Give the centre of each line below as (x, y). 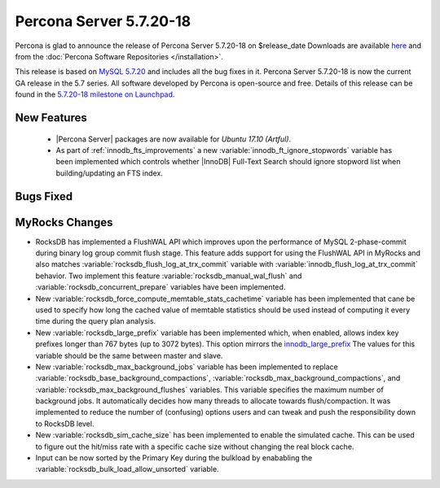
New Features (51, 118)
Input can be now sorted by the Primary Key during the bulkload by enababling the (174, 458)
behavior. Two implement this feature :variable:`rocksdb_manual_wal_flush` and (169, 276)
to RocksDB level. (65, 424)
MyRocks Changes (64, 222)
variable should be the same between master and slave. (129, 355)
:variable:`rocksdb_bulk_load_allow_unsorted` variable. (127, 469)
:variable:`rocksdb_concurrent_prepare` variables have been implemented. (161, 287)
